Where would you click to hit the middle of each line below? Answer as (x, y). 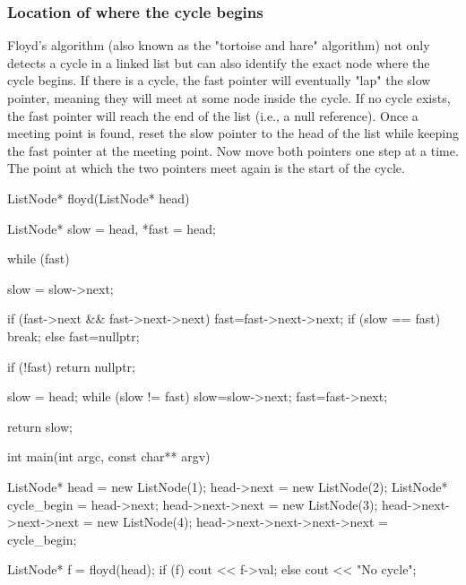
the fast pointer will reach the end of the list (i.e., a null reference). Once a (213, 115)
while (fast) (39, 258)
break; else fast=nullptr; (73, 336)
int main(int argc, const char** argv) (109, 456)
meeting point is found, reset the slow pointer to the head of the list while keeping (233, 133)
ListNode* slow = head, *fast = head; (112, 228)
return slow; (40, 426)
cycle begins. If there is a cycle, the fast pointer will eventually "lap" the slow (219, 80)
